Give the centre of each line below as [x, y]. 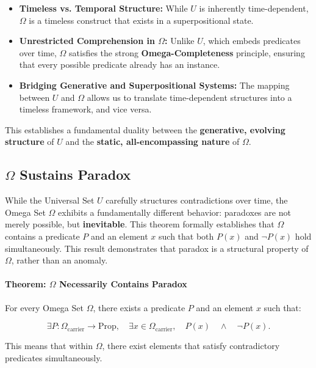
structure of [30, 142]
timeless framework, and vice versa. [85, 109]
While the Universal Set [50, 200]
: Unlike [180, 41]
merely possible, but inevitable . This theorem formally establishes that [140, 224]
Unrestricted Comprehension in [87, 41]
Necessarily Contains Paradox [123, 284]
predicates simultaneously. [54, 357]
